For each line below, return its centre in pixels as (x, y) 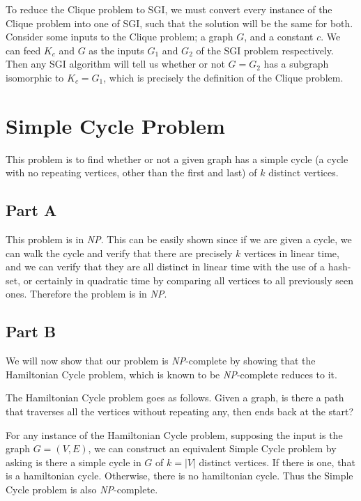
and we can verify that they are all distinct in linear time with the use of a (165, 267)
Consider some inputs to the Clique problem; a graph (120, 37)
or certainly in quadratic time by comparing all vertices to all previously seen (189, 280)
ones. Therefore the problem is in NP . (86, 294)
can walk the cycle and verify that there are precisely (119, 253)
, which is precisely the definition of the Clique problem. (223, 77)
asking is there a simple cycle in (74, 462)
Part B (31, 331)
